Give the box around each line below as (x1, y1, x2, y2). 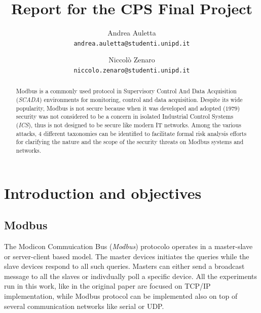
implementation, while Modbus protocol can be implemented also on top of (4, 291, 238, 301)
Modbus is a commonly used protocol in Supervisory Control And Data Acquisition (16, 87, 237, 95)
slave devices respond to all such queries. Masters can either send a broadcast (4, 261, 245, 271)
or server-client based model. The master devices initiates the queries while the (4, 251, 249, 261)
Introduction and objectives (4, 182, 202, 203)
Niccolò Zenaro (108, 54, 155, 65)
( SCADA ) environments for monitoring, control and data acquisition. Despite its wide (16, 95, 243, 104)
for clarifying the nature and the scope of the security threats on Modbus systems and (16, 137, 244, 146)
